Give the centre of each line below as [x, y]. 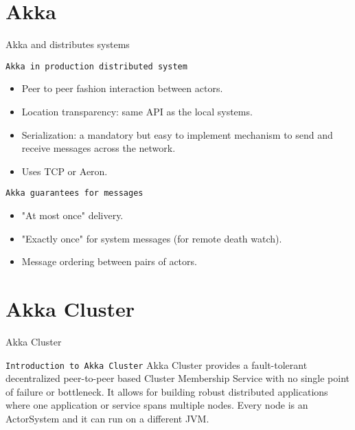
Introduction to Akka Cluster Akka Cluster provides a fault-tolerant [157, 364]
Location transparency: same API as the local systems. [137, 111]
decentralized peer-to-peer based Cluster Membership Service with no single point [178, 378]
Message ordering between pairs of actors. [109, 261]
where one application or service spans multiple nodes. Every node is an [157, 405]
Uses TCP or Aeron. [65, 171]
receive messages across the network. [99, 148]
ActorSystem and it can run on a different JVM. [107, 418]
